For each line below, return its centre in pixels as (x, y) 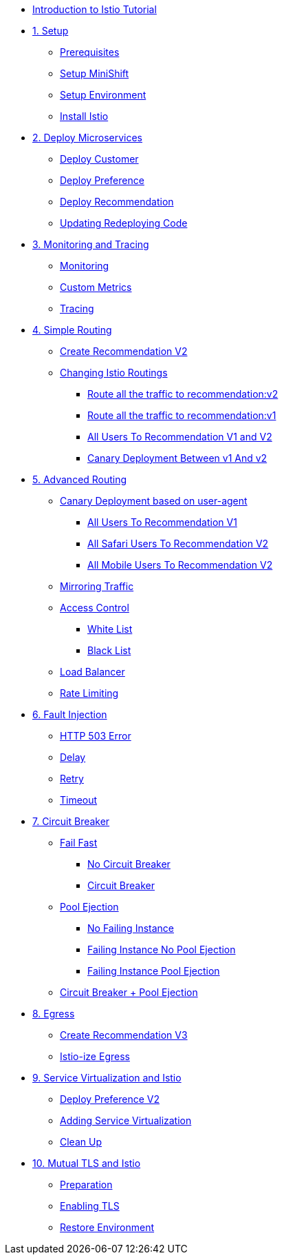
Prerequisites (90, 52)
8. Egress (54, 1014)
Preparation (86, 1185)
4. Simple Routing (72, 330)
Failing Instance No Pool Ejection (162, 949)
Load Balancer (92, 672)
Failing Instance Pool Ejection (154, 971)
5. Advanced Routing (80, 479)
